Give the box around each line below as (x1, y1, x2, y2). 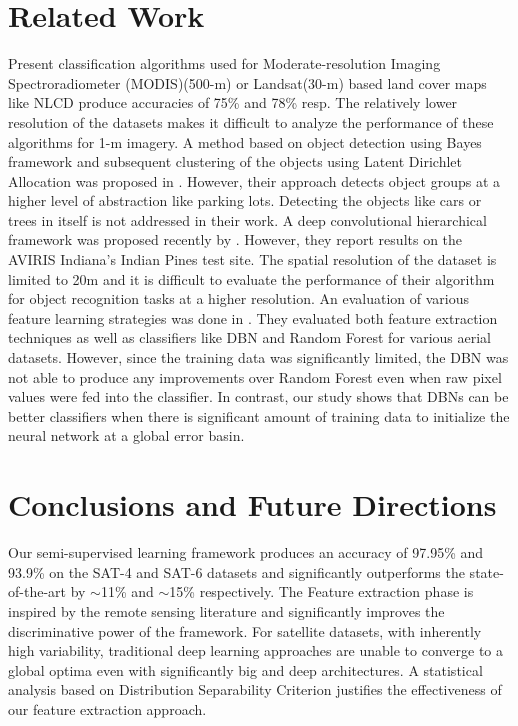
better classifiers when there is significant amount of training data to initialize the (8, 405, 510, 426)
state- (469, 561, 504, 582)
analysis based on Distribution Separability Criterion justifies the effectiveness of (8, 679, 502, 700)
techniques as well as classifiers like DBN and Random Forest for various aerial (8, 327, 491, 348)
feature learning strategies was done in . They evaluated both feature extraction (8, 307, 498, 328)
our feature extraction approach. (8, 698, 207, 719)
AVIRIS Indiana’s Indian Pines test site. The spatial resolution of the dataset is (8, 249, 497, 270)
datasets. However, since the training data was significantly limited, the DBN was (8, 347, 509, 368)
